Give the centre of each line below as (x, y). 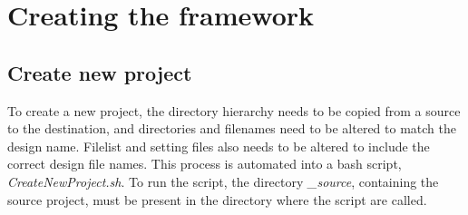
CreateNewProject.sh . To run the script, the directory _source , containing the (223, 181)
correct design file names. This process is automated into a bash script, (205, 164)
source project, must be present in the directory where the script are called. (217, 199)
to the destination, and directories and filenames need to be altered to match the (232, 128)
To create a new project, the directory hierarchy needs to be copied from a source (234, 110)
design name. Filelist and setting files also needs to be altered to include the (219, 146)
